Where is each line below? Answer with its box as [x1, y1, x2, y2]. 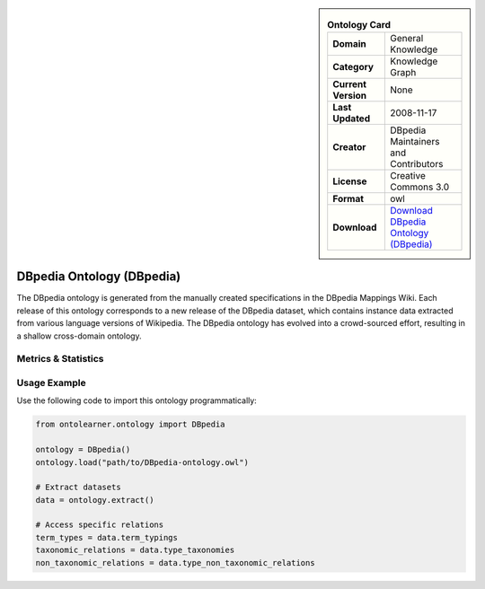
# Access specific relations [35, 520, 164, 530]
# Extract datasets [35, 482, 121, 493]
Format [332, 193, 364, 206]
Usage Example [16, 376, 86, 389]
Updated [332, 112, 371, 125]
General [389, 32, 424, 45]
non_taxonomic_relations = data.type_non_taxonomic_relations [35, 558, 315, 567]
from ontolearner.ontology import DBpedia [35, 419, 225, 430]
